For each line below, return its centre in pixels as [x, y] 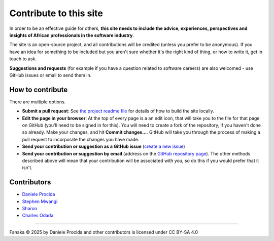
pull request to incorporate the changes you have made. [81, 139]
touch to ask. [23, 59]
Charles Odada [38, 216]
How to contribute [39, 89]
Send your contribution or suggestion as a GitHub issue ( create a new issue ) [104, 146]
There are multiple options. [38, 102]
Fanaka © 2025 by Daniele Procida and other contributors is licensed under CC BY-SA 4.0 [104, 232]
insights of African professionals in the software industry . [72, 35]
